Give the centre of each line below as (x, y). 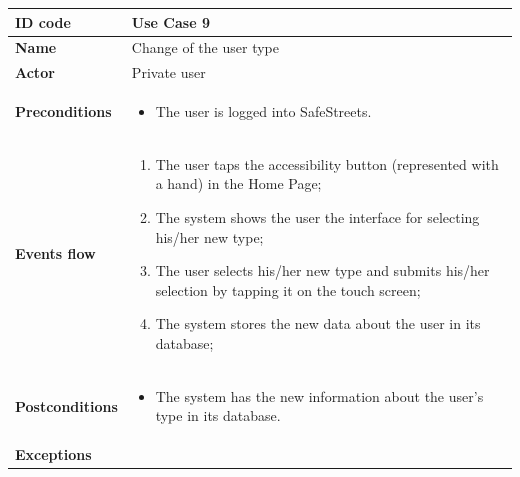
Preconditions (63, 111)
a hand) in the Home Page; (238, 183)
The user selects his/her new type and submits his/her (322, 270)
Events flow (55, 253)
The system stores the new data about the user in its (318, 323)
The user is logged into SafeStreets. (263, 111)
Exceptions (53, 454)
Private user (168, 72)
